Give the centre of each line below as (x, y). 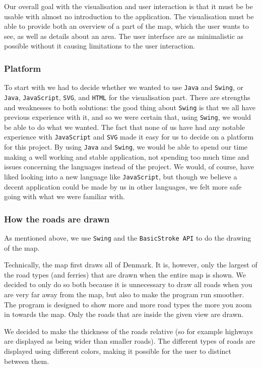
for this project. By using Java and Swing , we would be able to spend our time (126, 147)
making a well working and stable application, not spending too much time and (127, 156)
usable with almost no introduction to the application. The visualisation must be (129, 16)
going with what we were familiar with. (65, 196)
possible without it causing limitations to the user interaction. (100, 46)
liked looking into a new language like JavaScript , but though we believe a (121, 176)
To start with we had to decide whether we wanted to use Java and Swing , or (124, 87)
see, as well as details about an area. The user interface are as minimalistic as (124, 36)
